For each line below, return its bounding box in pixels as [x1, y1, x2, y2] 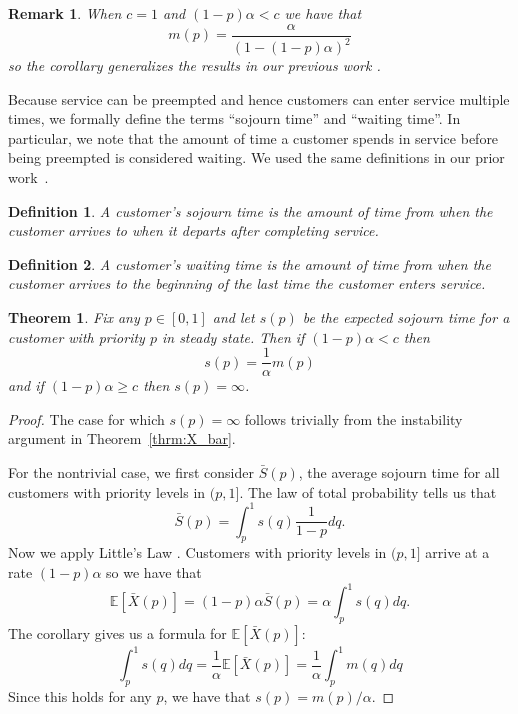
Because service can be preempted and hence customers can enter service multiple [8, 88, 510, 109]
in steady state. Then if [161, 326, 305, 347]
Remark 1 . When [8, 3, 122, 23]
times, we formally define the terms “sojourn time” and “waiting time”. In [8, 108, 461, 129]
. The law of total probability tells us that [239, 481, 497, 502]
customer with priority [8, 326, 145, 347]
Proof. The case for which [8, 408, 165, 429]
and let [212, 306, 255, 327]
